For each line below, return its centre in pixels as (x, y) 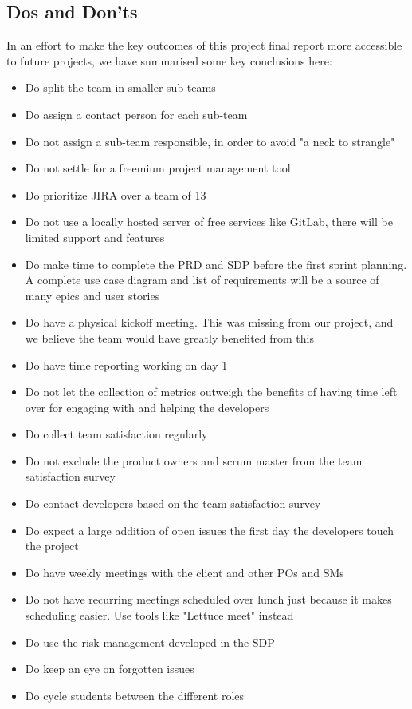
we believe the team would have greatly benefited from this (169, 337)
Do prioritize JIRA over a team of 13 (116, 194)
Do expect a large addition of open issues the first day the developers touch (210, 530)
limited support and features (95, 237)
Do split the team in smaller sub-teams (120, 87)
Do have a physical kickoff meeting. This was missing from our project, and (209, 322)
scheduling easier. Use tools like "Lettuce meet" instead (159, 615)
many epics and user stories (92, 295)
